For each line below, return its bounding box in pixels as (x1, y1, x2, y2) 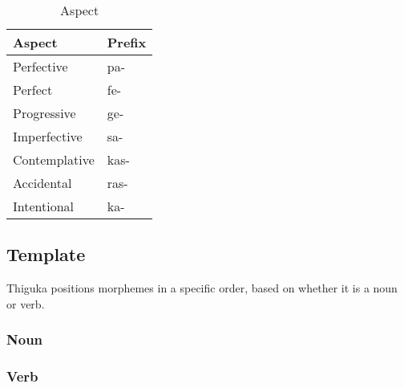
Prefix (107, 33, 147, 51)
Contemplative (13, 150, 95, 169)
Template (6, 242, 86, 267)
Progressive (13, 104, 76, 122)
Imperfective (13, 127, 83, 145)
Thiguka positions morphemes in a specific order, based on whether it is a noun (6, 280, 398, 296)
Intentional (13, 197, 75, 215)
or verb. (6, 295, 45, 312)
